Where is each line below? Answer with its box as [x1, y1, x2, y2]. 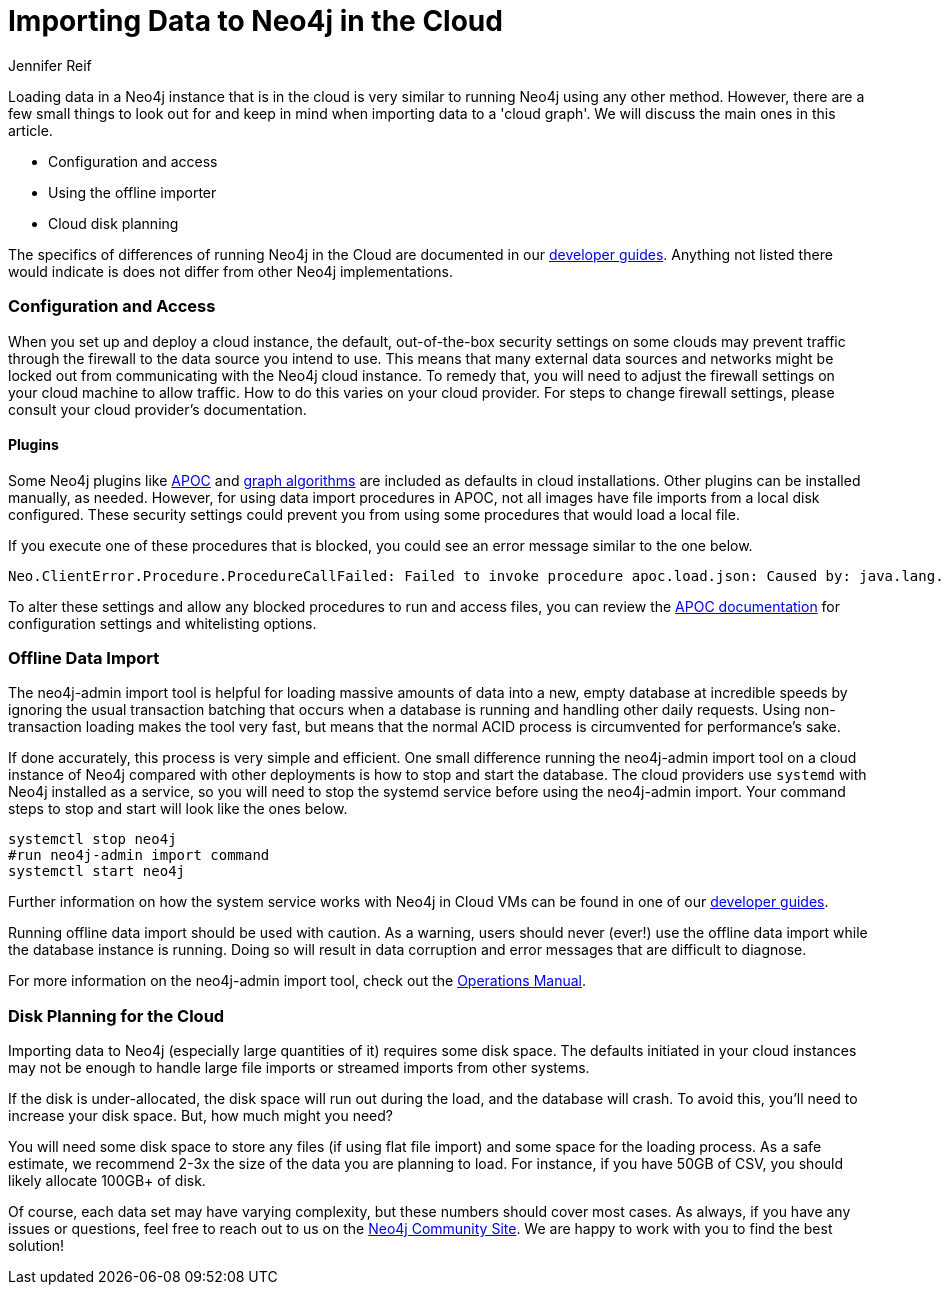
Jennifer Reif [8, 56, 92, 74]
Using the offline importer [48, 183, 217, 201]
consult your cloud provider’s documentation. [8, 400, 307, 418]
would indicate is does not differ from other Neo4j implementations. [8, 262, 453, 280]
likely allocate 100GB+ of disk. [8, 1172, 206, 1190]
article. [8, 121, 53, 139]
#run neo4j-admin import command [8, 847, 270, 864]
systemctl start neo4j [8, 863, 186, 880]
